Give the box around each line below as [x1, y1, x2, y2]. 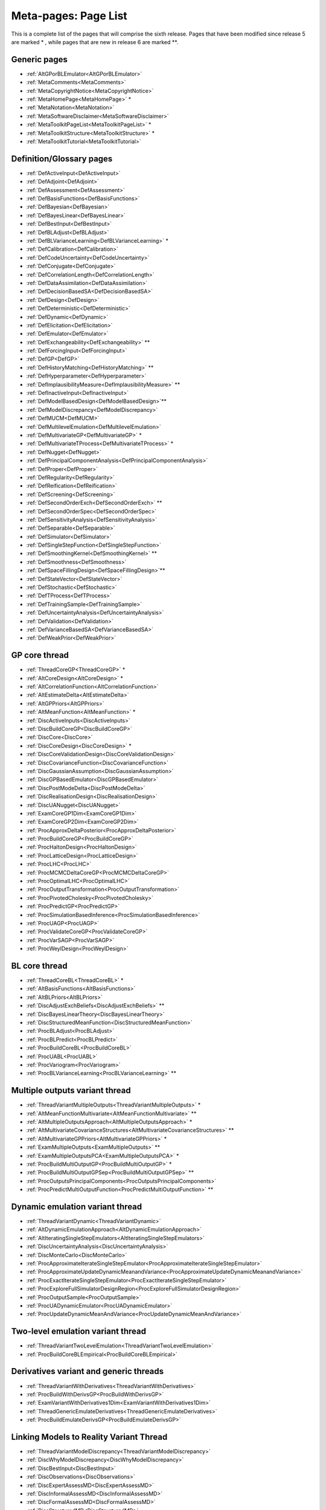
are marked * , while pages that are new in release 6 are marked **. [11, 38, 178, 45]
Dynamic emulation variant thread [11, 1201, 142, 1212]
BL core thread [11, 960, 68, 971]
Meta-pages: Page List [11, 9, 128, 22]
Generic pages [11, 54, 68, 65]
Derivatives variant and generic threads [11, 1366, 164, 1377]
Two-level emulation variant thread [11, 1326, 146, 1337]
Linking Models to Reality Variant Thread [11, 1431, 168, 1442]
